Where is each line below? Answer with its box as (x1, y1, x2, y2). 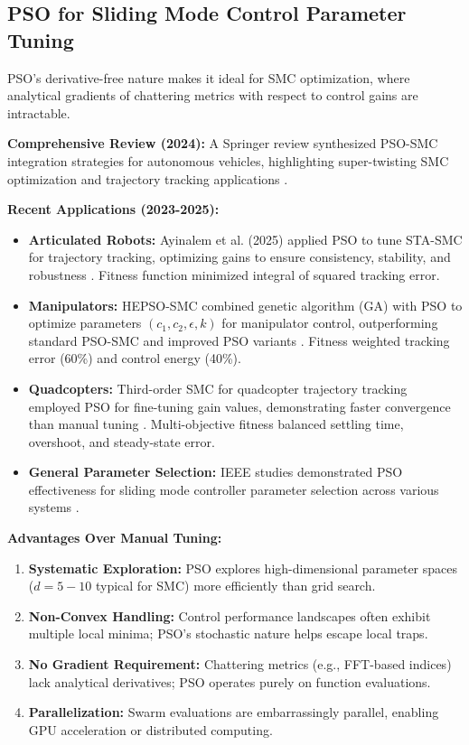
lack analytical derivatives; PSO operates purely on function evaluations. (28, 672, 431, 691)
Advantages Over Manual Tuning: (7, 528, 222, 547)
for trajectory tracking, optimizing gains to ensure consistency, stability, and (28, 247, 451, 266)
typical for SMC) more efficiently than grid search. (95, 576, 376, 595)
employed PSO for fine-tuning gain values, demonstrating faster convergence (28, 396, 451, 415)
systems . (28, 498, 80, 517)
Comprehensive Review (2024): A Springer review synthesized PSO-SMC (7, 134, 438, 153)
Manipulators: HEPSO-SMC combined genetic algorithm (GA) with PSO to (28, 295, 463, 314)
